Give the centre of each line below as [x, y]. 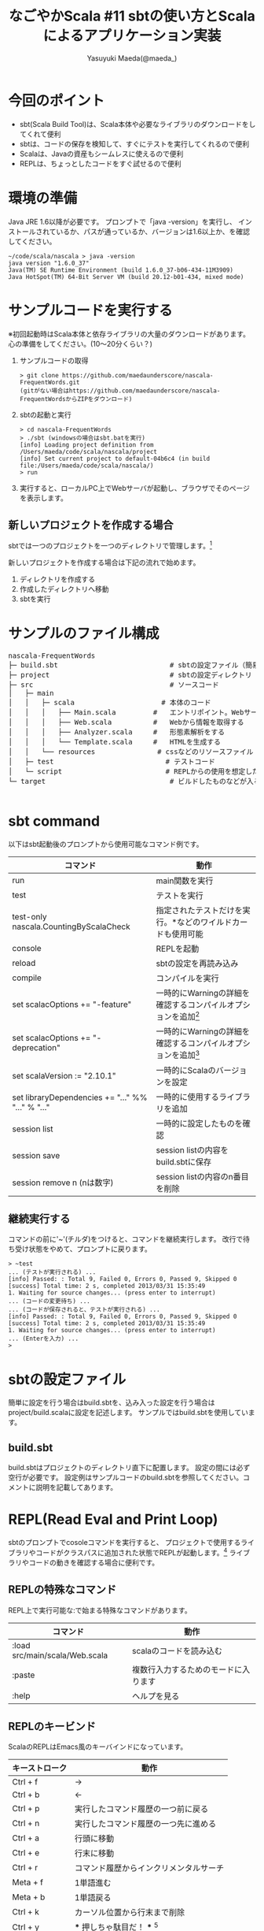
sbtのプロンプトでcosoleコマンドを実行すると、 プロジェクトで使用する [125, 1543]
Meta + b [29, 1897]
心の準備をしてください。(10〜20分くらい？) [81, 343]
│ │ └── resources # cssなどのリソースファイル [131, 752]
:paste [24, 1675]
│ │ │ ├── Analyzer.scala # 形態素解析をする [117, 732]
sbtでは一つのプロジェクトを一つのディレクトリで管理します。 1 [110, 545]
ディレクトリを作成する [57, 579]
